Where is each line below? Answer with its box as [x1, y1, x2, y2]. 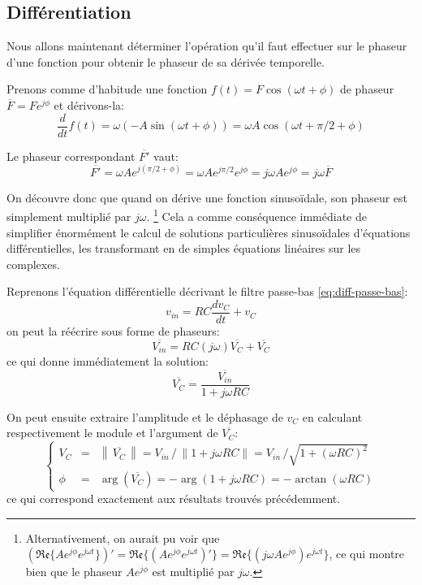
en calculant [302, 408, 363, 425]
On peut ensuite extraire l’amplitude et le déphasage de [6, 408, 283, 425]
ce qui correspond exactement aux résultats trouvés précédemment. [6, 490, 341, 507]
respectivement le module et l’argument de [6, 424, 218, 441]
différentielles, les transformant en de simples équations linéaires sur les [6, 240, 361, 257]
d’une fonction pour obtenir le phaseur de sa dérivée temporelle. [6, 53, 325, 70]
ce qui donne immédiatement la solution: [6, 352, 209, 369]
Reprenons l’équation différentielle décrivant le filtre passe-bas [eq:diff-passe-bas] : [6, 283, 408, 300]
